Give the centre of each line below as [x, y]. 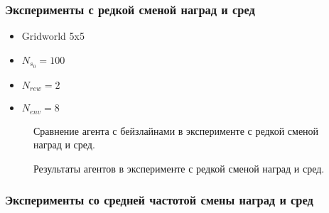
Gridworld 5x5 [53, 36]
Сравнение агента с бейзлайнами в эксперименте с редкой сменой [176, 130]
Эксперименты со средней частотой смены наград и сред [159, 200]
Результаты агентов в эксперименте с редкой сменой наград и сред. [179, 168]
